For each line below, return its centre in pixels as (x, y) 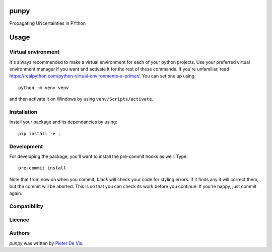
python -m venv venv (44, 88)
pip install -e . (40, 134)
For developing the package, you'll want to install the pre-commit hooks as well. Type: (99, 156)
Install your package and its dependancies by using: (63, 122)
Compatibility (26, 206)
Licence (19, 220)
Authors (20, 233)
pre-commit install (42, 168)
